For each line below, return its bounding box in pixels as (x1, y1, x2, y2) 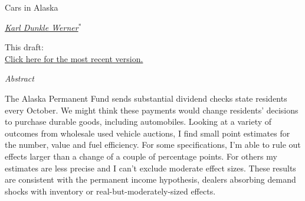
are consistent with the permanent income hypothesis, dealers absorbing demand (5, 173, 296, 186)
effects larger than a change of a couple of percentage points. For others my (5, 150, 277, 162)
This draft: (5, 41, 44, 53)
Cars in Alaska (5, 1, 58, 13)
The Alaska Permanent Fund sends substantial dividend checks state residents (5, 92, 287, 104)
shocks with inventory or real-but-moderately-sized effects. (5, 184, 216, 197)
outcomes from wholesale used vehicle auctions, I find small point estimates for (5, 127, 290, 139)
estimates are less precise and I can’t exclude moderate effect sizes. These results (5, 161, 296, 174)
